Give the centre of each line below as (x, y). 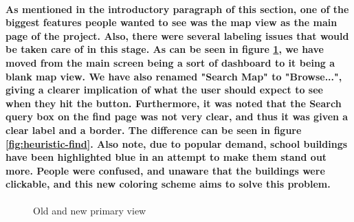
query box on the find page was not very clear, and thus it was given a (177, 116)
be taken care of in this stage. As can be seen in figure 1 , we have (165, 49)
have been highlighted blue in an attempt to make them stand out (166, 157)
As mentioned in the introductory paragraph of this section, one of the (177, 9)
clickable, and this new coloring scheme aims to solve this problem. (168, 184)
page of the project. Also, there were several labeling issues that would (177, 35)
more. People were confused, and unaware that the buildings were (165, 170)
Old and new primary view (90, 210)
